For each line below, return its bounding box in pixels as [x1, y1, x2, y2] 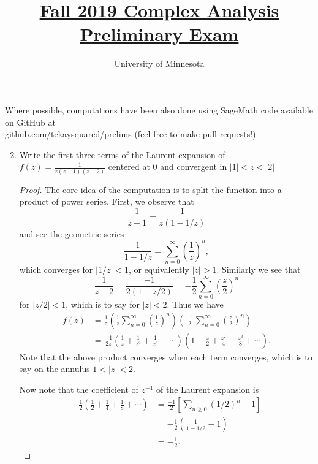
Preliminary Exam [80, 21, 239, 47]
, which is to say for [66, 297, 140, 310]
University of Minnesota [114, 57, 205, 70]
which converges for [19, 263, 93, 276]
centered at [108, 160, 150, 173]
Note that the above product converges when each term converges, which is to [19, 350, 312, 363]
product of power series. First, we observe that [19, 195, 194, 208]
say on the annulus [19, 362, 90, 375]
